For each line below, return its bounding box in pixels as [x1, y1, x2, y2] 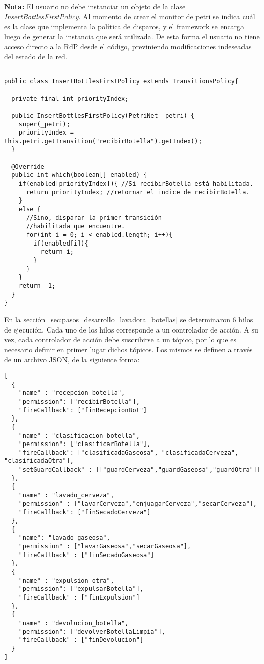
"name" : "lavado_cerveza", [18, 492, 114, 499]
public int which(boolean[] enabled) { [11, 171, 147, 179]
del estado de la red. [4, 51, 68, 61]
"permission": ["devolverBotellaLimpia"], [18, 628, 165, 635]
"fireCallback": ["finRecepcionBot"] [18, 406, 147, 414]
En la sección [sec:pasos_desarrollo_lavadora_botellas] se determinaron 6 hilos [4, 314, 253, 324]
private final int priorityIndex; [11, 95, 129, 102]
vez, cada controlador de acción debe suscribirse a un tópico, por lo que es [4, 334, 236, 345]
